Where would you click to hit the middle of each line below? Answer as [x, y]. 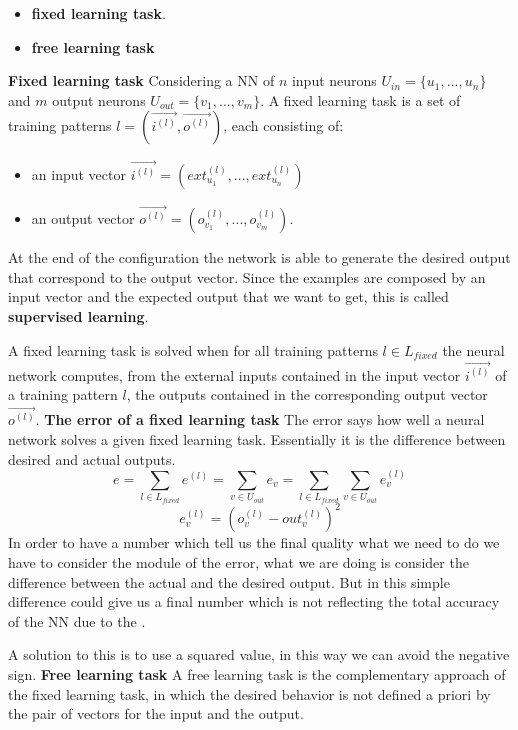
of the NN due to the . [77, 620]
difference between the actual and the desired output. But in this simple [229, 581]
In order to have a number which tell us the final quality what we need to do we [254, 542]
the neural [473, 349]
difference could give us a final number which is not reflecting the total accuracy [254, 601]
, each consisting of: [283, 125]
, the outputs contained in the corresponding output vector [307, 394]
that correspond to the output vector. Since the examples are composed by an [247, 276]
